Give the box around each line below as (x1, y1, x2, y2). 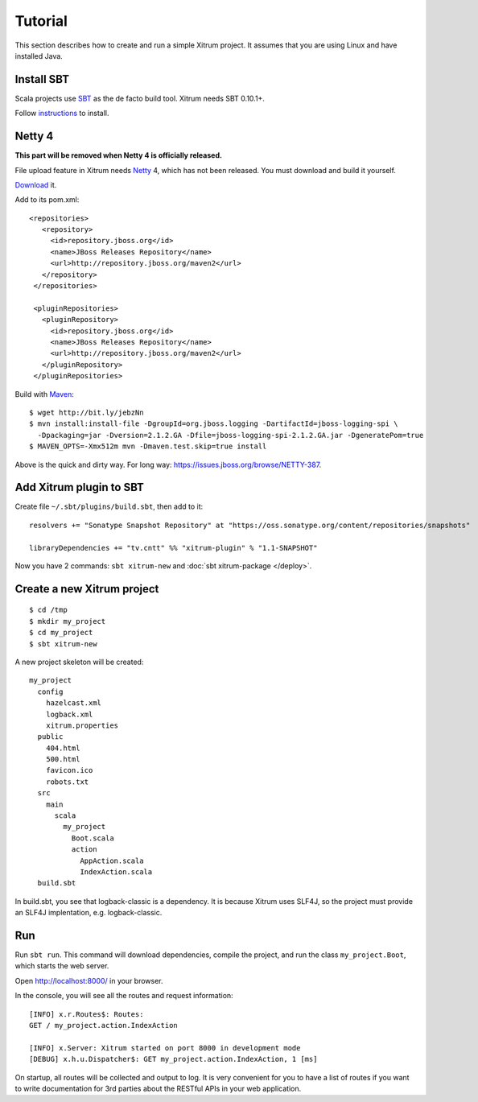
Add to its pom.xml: (14, 195, 80, 204)
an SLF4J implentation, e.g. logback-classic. (14, 908, 163, 918)
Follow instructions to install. (14, 109, 109, 118)
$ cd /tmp (29, 605, 68, 615)
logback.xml (45, 709, 93, 719)
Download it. (14, 180, 57, 189)
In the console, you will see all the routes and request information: (14, 991, 233, 1001)
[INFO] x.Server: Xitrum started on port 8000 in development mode (29, 1043, 301, 1052)
